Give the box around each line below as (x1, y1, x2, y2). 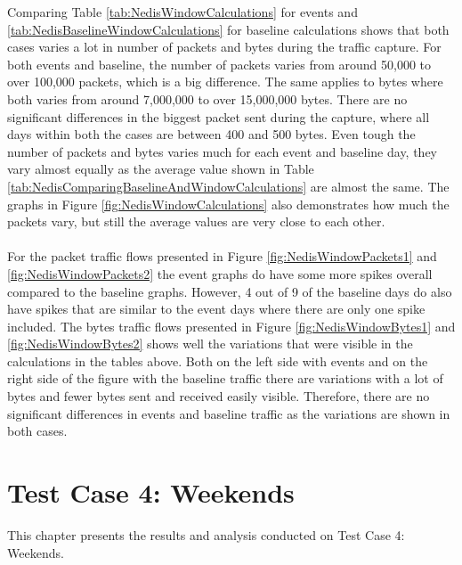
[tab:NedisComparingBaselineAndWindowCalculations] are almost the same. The (7, 176, 450, 195)
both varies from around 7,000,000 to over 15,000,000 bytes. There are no (7, 89, 408, 108)
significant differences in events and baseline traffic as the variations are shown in (7, 404, 450, 422)
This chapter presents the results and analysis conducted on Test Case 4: (7, 525, 405, 544)
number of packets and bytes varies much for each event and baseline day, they (7, 142, 437, 160)
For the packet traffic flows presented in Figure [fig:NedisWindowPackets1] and (7, 247, 437, 266)
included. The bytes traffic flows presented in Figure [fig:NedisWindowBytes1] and (7, 316, 456, 335)
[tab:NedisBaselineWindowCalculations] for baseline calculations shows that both (7, 20, 450, 38)
